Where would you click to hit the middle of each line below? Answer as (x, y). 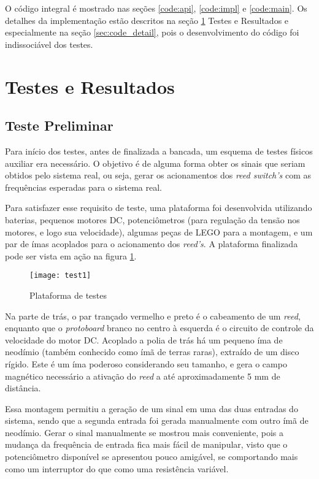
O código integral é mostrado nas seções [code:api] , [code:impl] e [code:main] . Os (156, 8)
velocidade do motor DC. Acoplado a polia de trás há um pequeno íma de (144, 339)
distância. (23, 388)
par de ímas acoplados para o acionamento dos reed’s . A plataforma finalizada (152, 244)
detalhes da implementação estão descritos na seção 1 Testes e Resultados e (147, 20)
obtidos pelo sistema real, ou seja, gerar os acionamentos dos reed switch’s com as (158, 175)
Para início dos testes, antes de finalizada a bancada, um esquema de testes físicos (159, 151)
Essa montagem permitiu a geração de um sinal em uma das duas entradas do (152, 408)
